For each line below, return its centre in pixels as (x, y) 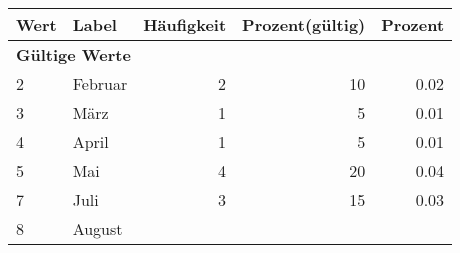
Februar (100, 83)
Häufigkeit (185, 24)
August (97, 228)
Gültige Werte (73, 54)
